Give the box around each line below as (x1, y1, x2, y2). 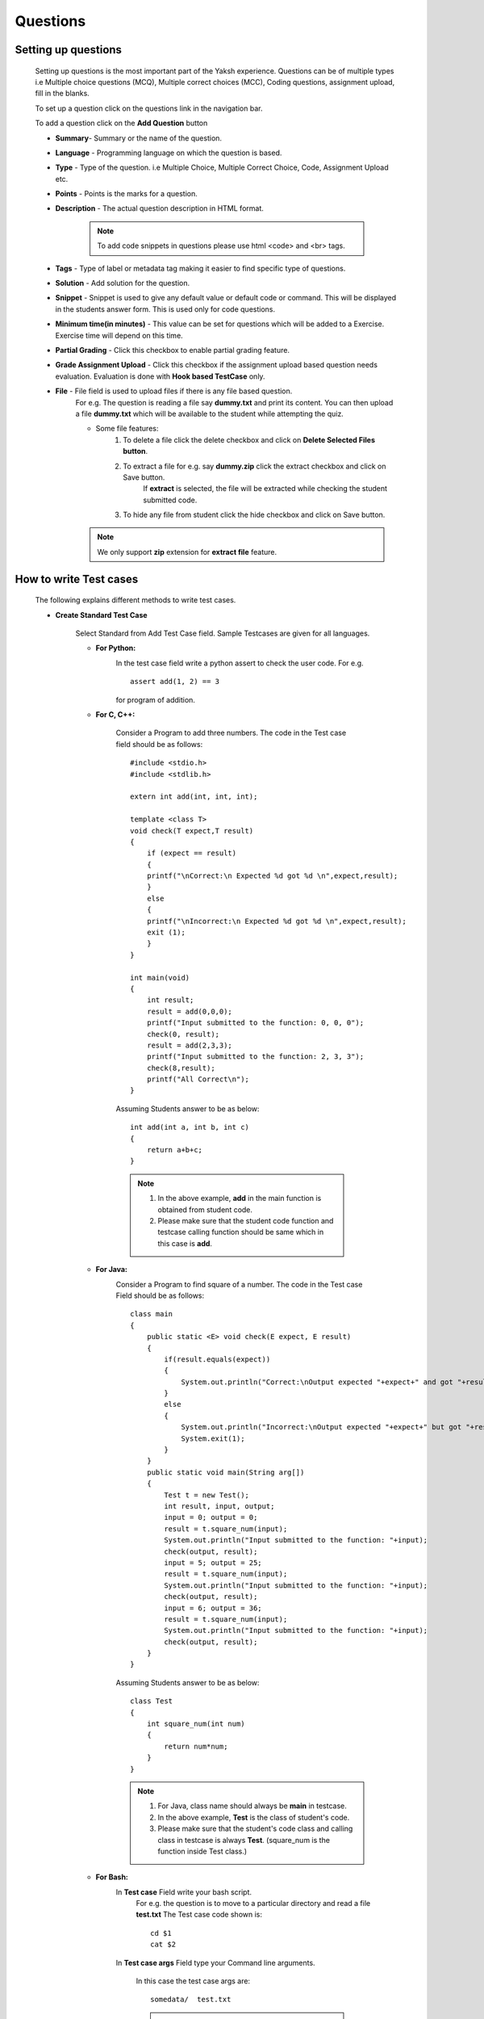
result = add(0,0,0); (146, 1006, 233, 1016)
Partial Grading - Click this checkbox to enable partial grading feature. (55, 345, 290, 355)
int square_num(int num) (146, 1719, 245, 1728)
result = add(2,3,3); (146, 1040, 233, 1050)
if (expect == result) (146, 849, 237, 858)
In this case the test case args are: (136, 1976, 250, 1986)
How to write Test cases (15, 572, 139, 586)
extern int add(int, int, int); (130, 792, 258, 801)
